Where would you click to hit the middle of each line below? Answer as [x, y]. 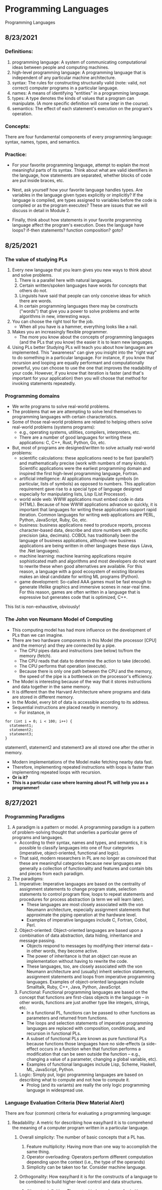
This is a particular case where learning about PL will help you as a [80, 782]
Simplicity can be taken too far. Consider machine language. [86, 1167]
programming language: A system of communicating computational [79, 62]
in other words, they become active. [62, 951]
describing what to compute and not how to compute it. [74, 1080]
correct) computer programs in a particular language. [65, 88]
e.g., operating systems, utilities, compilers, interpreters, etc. [80, 432]
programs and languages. [38, 838]
